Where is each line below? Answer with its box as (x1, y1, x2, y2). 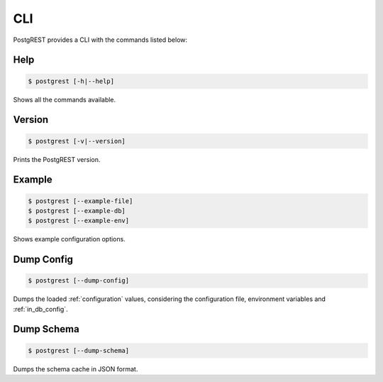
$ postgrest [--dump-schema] (28, 346, 130, 354)
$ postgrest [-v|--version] (28, 137, 126, 145)
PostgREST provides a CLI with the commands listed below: (13, 36, 188, 44)
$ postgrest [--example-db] (28, 207, 126, 214)
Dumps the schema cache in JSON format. (13, 364, 138, 373)
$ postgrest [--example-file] (28, 197, 133, 205)
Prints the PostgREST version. (13, 155, 101, 163)
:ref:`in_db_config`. (13, 305, 68, 313)
